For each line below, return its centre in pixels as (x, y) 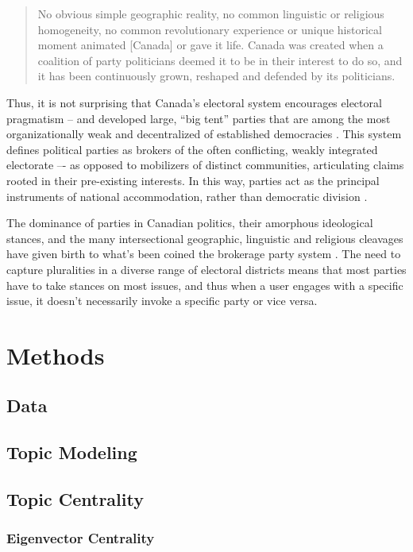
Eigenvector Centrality (81, 538)
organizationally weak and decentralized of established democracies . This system (204, 134)
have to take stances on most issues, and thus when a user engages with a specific (205, 285)
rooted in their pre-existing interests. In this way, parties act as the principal (193, 180)
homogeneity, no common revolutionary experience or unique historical (210, 29)
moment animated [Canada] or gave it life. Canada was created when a (210, 45)
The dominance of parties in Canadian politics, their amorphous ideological (190, 223)
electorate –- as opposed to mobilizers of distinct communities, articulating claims (205, 165)
